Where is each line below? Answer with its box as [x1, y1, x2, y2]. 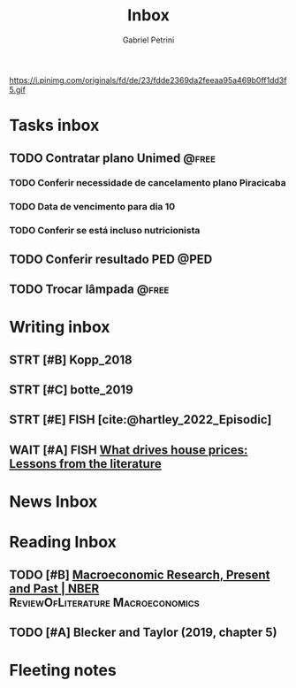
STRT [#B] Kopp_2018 [9, 352, 133, 367]
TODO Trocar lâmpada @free [9, 282, 170, 297]
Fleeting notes [9, 661, 117, 681]
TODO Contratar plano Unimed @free [9, 150, 216, 165]
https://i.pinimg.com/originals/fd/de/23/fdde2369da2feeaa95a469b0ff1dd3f [9, 74, 287, 85]
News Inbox [9, 492, 98, 511]
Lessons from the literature [9, 456, 162, 471]
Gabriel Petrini [122, 34, 175, 45]
